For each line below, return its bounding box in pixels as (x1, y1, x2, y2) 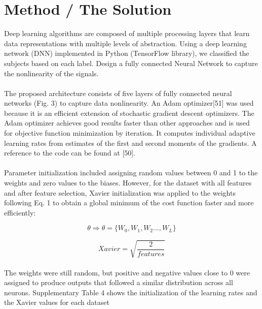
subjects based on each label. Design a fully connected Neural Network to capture (4, 57, 258, 68)
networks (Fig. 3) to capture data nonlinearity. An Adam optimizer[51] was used (4, 98, 254, 108)
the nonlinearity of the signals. (4, 68, 99, 78)
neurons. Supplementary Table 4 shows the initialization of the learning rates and (4, 287, 257, 297)
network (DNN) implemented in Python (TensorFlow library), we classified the (4, 48, 249, 58)
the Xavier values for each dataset (4, 297, 109, 307)
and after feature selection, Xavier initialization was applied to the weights (4, 187, 236, 198)
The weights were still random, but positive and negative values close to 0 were (4, 267, 250, 277)
